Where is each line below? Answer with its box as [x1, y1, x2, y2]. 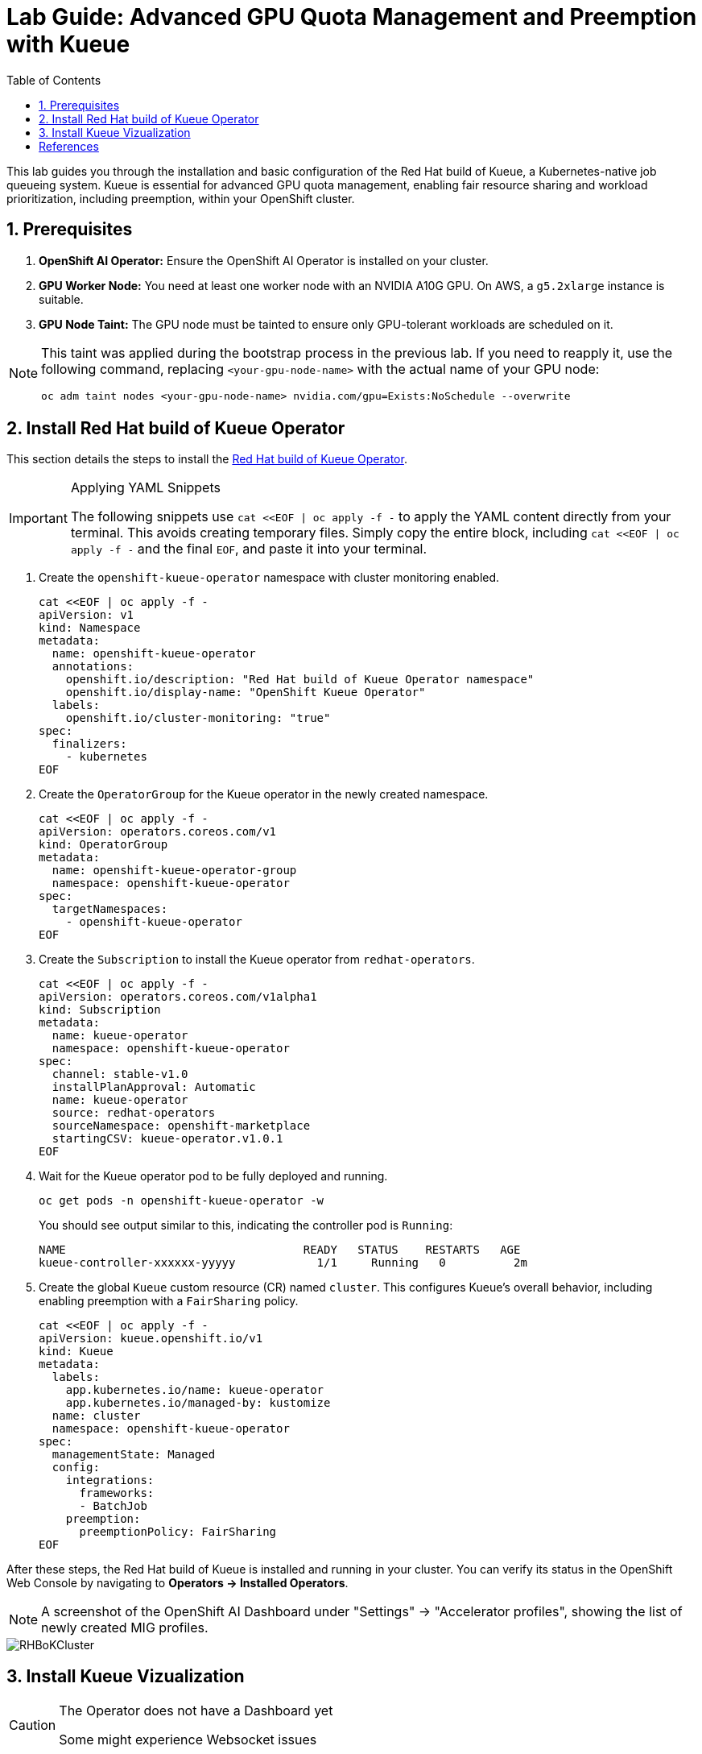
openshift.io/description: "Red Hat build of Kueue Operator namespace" [65, 673, 535, 686]
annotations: [52, 660, 134, 674]
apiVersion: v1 [39, 608, 134, 622]
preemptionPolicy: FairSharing [79, 1525, 277, 1539]
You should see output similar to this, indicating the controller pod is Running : [39, 1218, 453, 1233]
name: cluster [52, 1409, 141, 1423]
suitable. [39, 292, 84, 306]
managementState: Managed [52, 1448, 216, 1462]
